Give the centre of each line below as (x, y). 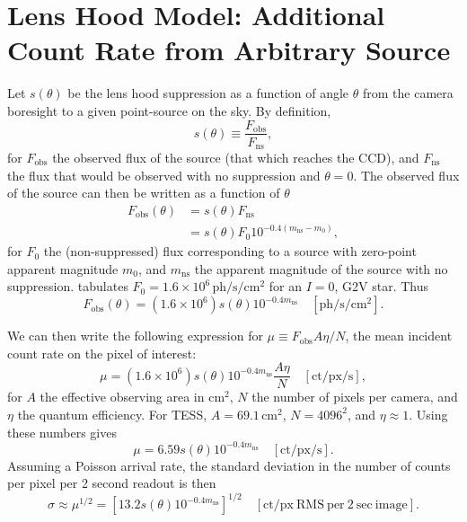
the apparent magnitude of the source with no (321, 268)
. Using (428, 414)
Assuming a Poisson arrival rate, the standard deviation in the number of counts (229, 465)
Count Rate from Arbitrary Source (229, 50)
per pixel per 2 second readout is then (112, 483)
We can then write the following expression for (135, 336)
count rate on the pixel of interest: (102, 353)
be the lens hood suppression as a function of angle (208, 93)
